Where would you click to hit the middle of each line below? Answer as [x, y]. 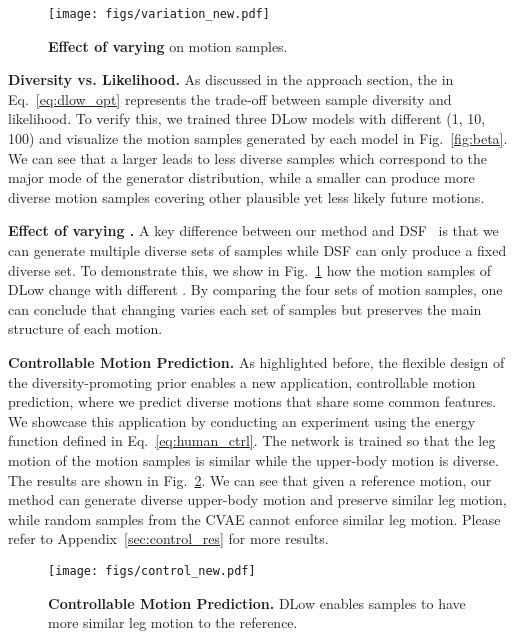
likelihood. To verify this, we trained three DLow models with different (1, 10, [247, 118]
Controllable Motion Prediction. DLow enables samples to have [257, 602]
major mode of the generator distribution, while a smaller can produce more [241, 177]
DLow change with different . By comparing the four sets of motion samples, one [255, 289]
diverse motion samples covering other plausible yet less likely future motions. [246, 196]
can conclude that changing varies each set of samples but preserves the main [245, 308]
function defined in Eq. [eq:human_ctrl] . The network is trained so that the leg [252, 440]
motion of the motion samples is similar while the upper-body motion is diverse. [253, 459]
